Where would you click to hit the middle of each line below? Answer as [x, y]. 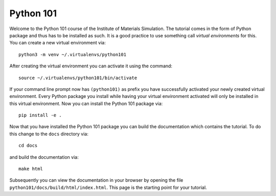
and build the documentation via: [44, 157]
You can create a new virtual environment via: [57, 43]
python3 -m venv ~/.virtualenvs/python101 [73, 54]
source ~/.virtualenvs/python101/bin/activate [78, 78]
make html [31, 169]
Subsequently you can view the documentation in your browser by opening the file [96, 180]
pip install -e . [40, 115]
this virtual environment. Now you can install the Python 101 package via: [86, 103]
